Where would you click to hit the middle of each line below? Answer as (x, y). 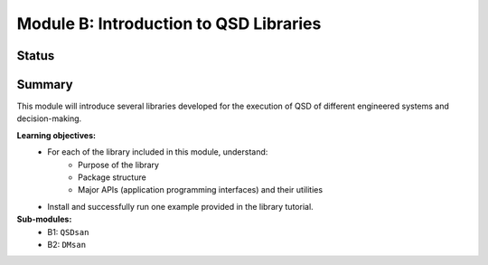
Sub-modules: (44, 219)
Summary (45, 85)
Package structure (112, 177)
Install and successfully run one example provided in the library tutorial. (180, 206)
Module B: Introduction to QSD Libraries (169, 24)
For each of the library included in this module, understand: (158, 152)
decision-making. (49, 118)
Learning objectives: (56, 135)
